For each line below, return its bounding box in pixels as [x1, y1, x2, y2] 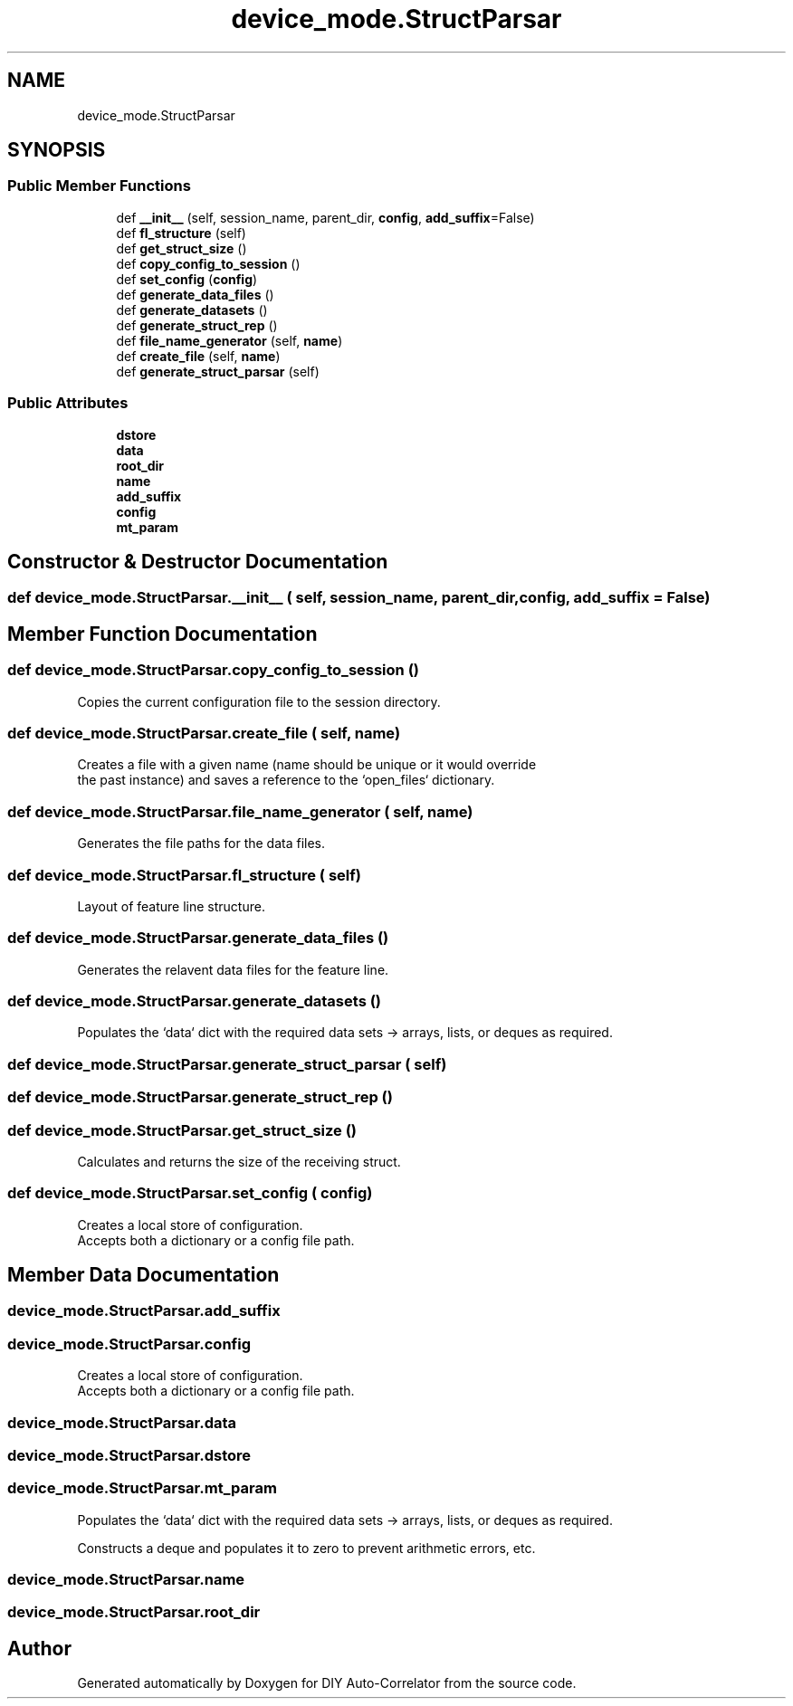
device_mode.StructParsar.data [7, 1413, 237, 1432]
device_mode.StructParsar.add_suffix [7, 1301, 281, 1320]
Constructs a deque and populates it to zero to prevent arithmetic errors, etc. [77, 1539, 536, 1556]
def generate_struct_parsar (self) [116, 363, 320, 379]
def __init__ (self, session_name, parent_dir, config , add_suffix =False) [116, 209, 535, 225]
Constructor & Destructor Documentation [7, 549, 388, 573]
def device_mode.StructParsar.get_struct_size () [7, 1120, 358, 1139]
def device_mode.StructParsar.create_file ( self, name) [7, 724, 401, 742]
